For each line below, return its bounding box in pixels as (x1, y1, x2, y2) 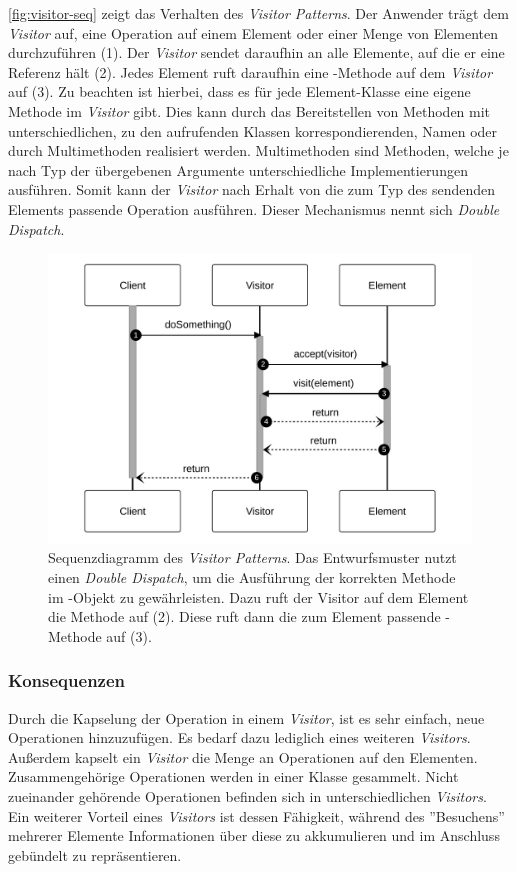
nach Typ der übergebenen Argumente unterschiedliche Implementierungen (8, 159, 468, 180)
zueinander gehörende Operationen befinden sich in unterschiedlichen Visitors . (8, 785, 487, 806)
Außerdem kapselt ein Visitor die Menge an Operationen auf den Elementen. (8, 746, 478, 767)
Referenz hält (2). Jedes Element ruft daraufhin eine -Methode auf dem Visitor (8, 61, 493, 82)
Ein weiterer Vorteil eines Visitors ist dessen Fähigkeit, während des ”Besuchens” (8, 805, 505, 826)
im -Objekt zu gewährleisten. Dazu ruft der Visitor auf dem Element (48, 586, 469, 607)
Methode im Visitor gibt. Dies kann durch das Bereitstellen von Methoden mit (8, 100, 491, 121)
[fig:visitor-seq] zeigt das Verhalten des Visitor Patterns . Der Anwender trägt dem (8, 3, 509, 23)
